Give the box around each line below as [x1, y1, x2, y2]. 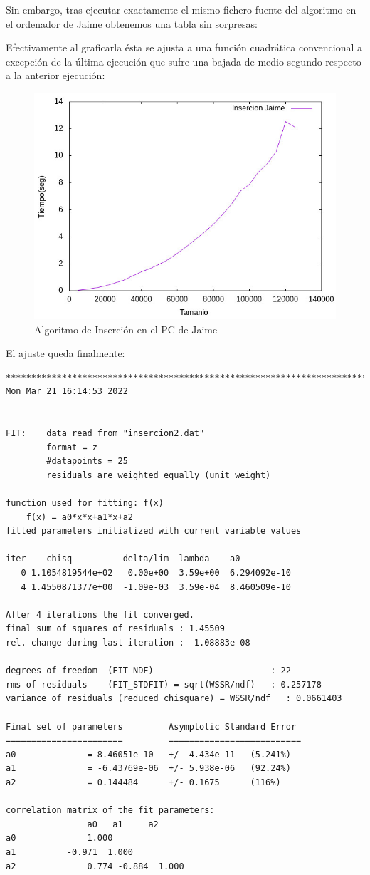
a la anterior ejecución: [6, 68, 105, 83]
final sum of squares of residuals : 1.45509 [6, 623, 225, 634]
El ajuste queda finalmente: [6, 346, 125, 361]
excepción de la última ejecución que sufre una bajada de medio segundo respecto [6, 53, 361, 68]
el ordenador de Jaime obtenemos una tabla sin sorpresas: [6, 16, 258, 31]
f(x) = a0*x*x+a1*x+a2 [26, 512, 133, 522]
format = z [46, 442, 97, 452]
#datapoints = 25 [46, 456, 128, 467]
